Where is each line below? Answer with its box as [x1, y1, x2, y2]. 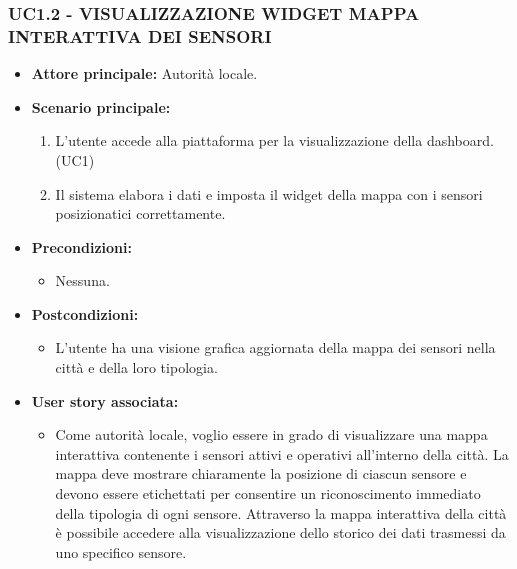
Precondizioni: [31, 236, 132, 257]
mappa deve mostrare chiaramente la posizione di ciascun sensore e [55, 463, 467, 484]
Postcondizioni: [31, 303, 139, 324]
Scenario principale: [31, 96, 171, 117]
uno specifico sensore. [55, 541, 187, 562]
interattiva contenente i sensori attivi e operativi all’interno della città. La [55, 443, 509, 464]
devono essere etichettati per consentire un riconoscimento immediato [55, 483, 481, 504]
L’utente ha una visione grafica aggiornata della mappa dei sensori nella [55, 337, 496, 358]
